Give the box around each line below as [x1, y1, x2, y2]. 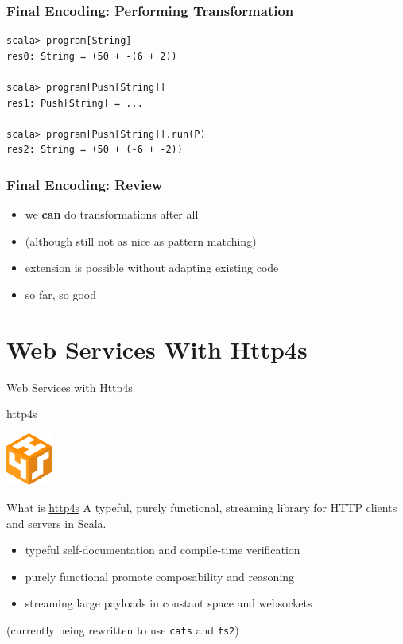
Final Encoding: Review [6, 174, 163, 194]
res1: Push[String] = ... [6, 97, 143, 109]
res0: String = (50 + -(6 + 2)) [6, 50, 177, 62]
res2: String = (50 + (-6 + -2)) [6, 144, 183, 156]
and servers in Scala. [6, 514, 107, 531]
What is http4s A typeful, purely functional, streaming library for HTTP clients [6, 499, 397, 516]
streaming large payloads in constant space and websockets [25, 595, 312, 611]
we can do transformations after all [25, 206, 199, 223]
